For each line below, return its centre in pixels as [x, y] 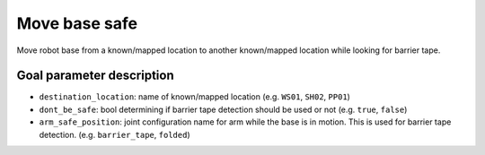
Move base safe [77, 23]
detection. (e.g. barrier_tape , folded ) [115, 134]
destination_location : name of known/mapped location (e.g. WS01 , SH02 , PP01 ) [194, 97]
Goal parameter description [95, 76]
